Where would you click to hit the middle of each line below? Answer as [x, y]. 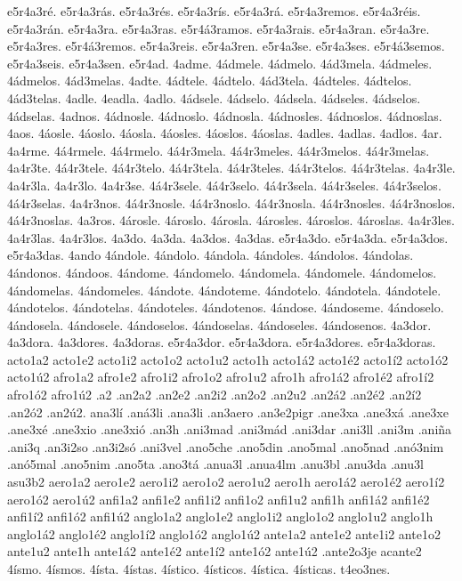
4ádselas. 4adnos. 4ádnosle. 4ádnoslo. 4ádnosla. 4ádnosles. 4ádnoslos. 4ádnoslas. [225, 115]
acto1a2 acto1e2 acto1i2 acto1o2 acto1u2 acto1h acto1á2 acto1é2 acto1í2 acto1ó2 [228, 359]
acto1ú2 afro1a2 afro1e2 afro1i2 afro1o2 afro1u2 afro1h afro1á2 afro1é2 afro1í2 [221, 377]
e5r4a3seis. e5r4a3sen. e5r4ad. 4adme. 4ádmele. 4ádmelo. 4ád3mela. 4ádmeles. [220, 63]
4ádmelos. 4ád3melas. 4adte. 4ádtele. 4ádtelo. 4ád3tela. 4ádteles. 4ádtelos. [210, 81]
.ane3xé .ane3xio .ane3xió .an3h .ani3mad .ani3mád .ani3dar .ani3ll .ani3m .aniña [230, 429]
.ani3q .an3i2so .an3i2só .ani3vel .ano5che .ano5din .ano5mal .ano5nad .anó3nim [226, 446]
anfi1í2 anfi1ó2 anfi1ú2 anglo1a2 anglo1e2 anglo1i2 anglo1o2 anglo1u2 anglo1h [220, 516]
